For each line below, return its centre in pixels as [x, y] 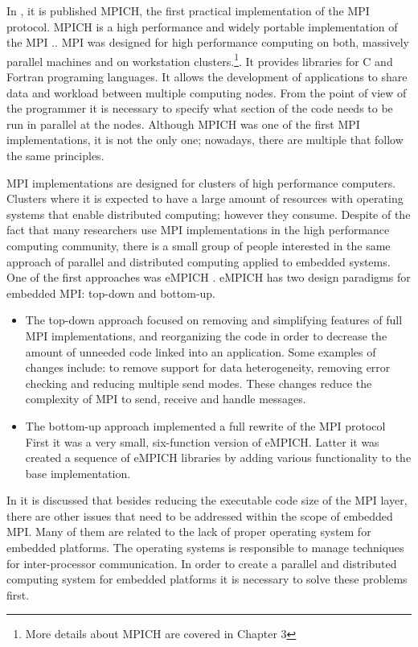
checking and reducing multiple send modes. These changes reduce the [199, 383]
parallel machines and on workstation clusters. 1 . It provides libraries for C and [200, 60]
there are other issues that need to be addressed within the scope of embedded [200, 515]
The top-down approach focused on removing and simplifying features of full [214, 320]
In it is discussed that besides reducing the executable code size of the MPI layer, [207, 500]
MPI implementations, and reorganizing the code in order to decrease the [206, 335]
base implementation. [78, 473]
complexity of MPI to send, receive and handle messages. [166, 399]
